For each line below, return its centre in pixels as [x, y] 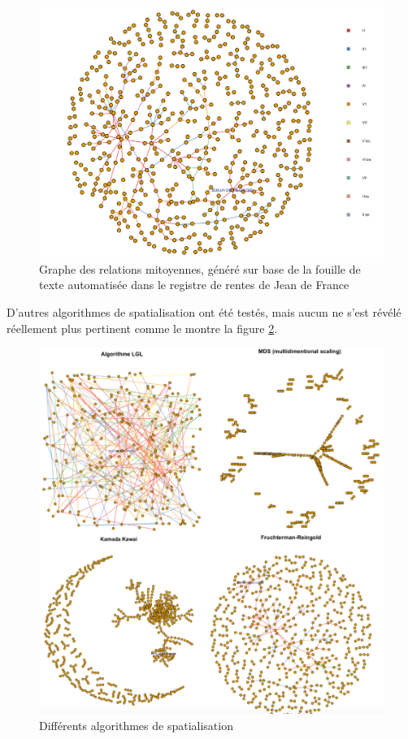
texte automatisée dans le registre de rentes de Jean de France [194, 285]
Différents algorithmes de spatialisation [136, 725]
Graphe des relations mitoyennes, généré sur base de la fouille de [200, 268]
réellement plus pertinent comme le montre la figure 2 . [142, 328]
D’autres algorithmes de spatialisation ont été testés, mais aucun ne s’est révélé [204, 312]
